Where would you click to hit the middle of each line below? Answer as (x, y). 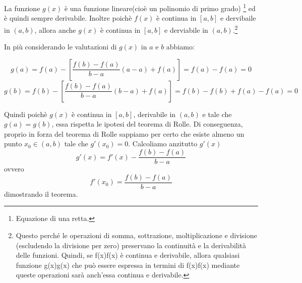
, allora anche (55, 30)
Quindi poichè (26, 114)
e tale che (217, 114)
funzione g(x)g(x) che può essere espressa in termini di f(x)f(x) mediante (128, 265)
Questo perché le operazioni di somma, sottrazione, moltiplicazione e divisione (136, 235)
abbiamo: (180, 47)
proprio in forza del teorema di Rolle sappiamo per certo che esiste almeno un (124, 133)
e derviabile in (186, 30)
